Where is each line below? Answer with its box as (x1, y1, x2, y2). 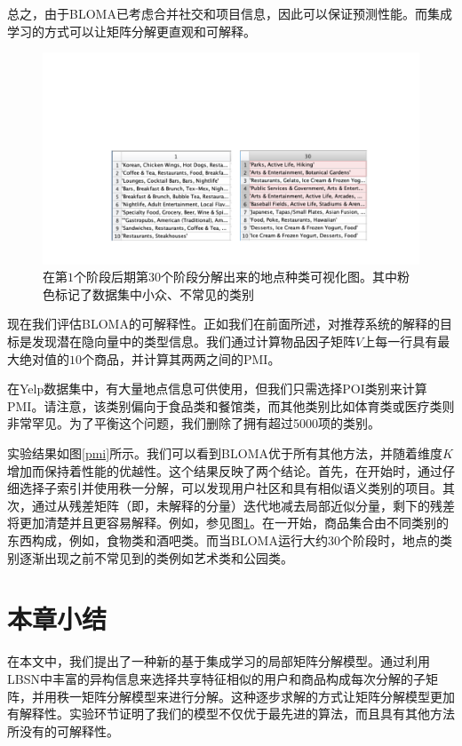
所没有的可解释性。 (7, 721, 119, 740)
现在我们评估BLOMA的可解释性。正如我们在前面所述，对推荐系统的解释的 (7, 314, 440, 333)
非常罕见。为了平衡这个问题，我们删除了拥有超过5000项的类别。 (7, 414, 380, 433)
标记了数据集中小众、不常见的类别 (54, 284, 254, 303)
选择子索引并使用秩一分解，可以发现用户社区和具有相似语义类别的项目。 (19, 479, 442, 497)
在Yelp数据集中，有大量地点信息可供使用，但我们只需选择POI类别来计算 (7, 379, 427, 398)
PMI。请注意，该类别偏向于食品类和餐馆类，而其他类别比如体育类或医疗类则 (7, 396, 455, 415)
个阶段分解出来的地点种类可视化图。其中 (161, 267, 397, 286)
